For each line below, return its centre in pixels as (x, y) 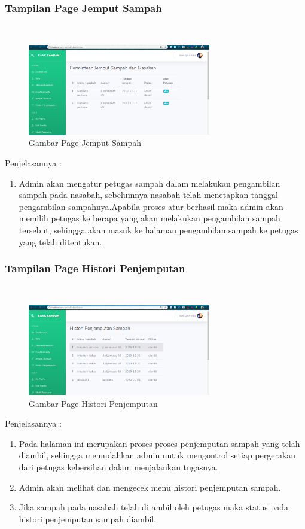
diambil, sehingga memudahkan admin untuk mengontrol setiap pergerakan (157, 455)
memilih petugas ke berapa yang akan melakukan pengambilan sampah (150, 218)
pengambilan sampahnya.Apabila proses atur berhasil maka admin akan (151, 206)
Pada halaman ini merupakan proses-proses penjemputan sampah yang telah (159, 443)
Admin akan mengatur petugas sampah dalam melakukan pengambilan (150, 183)
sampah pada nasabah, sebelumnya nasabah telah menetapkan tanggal (148, 195)
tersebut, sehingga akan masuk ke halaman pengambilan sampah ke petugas (158, 229)
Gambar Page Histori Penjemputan (93, 403)
